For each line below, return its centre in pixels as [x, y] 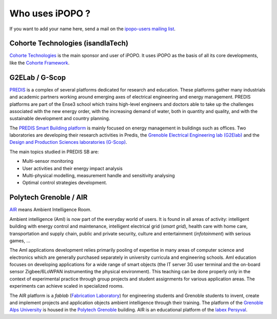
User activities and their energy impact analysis [73, 168]
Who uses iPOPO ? [50, 13]
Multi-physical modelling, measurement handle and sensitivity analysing [99, 176]
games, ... [20, 240]
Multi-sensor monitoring [48, 161]
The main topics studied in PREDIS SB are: [54, 152]
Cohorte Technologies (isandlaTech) [69, 43]
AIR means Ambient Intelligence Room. [51, 210]
